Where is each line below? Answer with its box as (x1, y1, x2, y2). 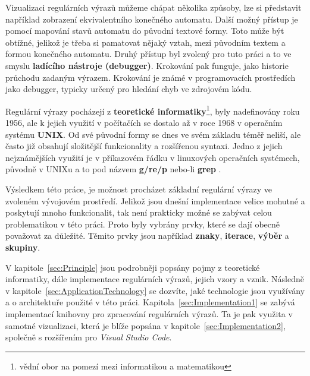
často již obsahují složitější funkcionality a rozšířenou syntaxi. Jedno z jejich (5, 140, 283, 152)
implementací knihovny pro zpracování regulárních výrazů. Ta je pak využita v (5, 307, 293, 320)
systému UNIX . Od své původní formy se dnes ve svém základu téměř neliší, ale (5, 128, 301, 140)
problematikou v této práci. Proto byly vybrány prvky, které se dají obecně (5, 217, 280, 230)
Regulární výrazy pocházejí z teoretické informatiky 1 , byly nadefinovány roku (5, 103, 300, 117)
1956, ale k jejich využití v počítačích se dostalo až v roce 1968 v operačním (5, 116, 283, 128)
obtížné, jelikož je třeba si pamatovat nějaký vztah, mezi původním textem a (5, 36, 286, 48)
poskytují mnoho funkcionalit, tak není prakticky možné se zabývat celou (5, 206, 272, 219)
